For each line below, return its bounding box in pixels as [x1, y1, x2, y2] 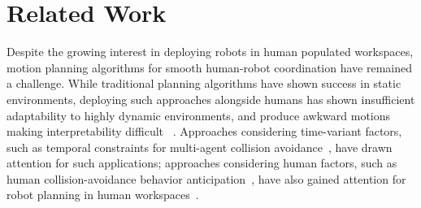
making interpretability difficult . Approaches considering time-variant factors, [7, 123, 402, 140]
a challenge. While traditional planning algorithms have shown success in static [7, 75, 401, 92]
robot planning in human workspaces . [7, 186, 199, 203]
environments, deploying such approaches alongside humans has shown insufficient [7, 90, 415, 107]
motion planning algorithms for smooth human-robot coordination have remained [7, 58, 412, 76]
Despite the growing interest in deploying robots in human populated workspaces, [7, 43, 414, 60]
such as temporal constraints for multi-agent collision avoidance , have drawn [7, 138, 393, 155]
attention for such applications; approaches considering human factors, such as [7, 154, 397, 171]
